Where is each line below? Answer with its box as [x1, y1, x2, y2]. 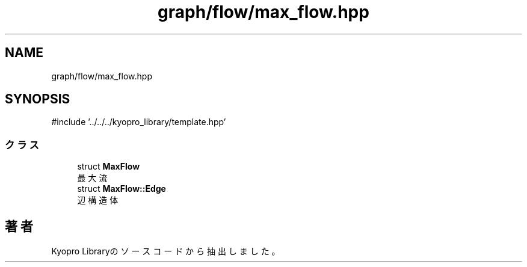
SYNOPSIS [5, 91, 70, 107]
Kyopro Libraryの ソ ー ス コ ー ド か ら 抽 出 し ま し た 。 [51, 246, 280, 257]
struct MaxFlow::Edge [77, 183, 166, 194]
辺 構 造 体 [77, 195, 119, 206]
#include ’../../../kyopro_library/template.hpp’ [51, 117, 226, 127]
